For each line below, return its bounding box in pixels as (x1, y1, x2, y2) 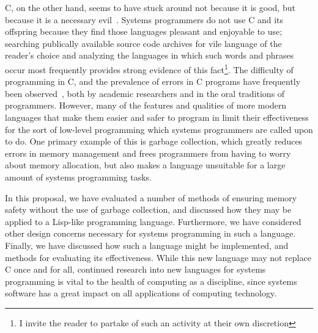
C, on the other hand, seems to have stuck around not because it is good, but (5, 1, 295, 13)
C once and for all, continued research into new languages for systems (5, 263, 266, 276)
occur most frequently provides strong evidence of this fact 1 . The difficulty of (5, 61, 294, 76)
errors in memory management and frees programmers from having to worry (5, 146, 291, 159)
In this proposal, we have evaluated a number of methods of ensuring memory (5, 191, 297, 204)
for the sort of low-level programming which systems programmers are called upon (5, 123, 313, 135)
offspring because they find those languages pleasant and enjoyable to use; (5, 25, 283, 38)
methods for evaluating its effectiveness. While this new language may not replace (5, 251, 311, 263)
